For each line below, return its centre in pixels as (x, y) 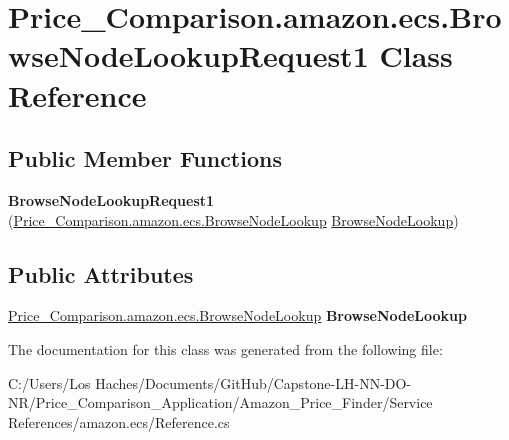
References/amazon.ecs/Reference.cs (119, 421)
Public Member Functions (145, 158)
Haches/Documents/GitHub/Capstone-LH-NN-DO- (253, 382)
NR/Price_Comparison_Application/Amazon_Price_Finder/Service (220, 402)
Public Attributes (101, 273)
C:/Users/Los (49, 382)
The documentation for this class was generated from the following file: (225, 348)
